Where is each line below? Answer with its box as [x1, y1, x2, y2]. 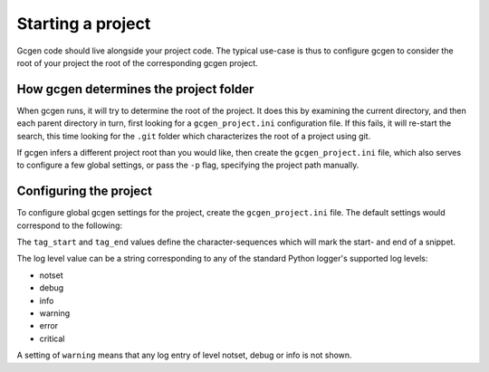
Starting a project [16, 14, 151, 33]
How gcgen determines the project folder [16, 81, 254, 97]
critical [39, 333, 65, 344]
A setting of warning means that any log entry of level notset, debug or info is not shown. [16, 349, 352, 361]
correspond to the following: [16, 220, 122, 231]
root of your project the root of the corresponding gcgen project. [16, 57, 258, 68]
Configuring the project [16, 184, 153, 199]
